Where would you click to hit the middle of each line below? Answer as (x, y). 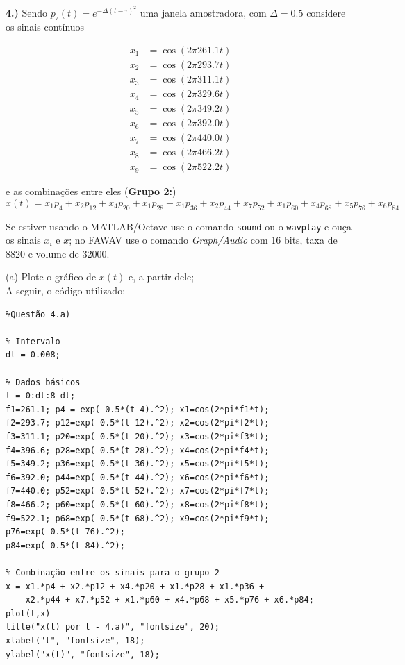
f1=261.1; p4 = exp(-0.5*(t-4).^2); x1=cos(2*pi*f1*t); (138, 409)
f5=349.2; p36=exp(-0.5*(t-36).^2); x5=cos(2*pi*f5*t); (138, 464)
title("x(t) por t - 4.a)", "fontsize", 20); (113, 627)
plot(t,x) (28, 613)
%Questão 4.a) (38, 314)
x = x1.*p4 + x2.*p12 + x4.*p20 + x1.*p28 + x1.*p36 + (135, 586)
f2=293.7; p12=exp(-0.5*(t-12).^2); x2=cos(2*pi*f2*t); (138, 423)
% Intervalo (33, 341)
